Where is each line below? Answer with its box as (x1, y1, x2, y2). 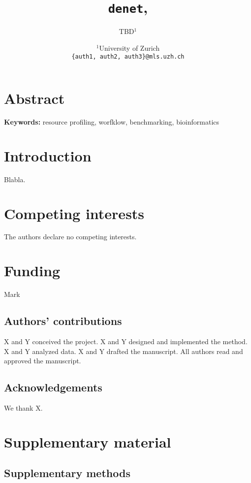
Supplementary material (4, 431, 171, 451)
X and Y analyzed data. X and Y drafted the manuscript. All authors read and (4, 346, 243, 356)
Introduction (4, 145, 92, 165)
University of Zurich (99, 42, 160, 53)
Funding (4, 260, 61, 281)
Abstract (4, 88, 65, 108)
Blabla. (4, 174, 26, 184)
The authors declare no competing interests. (4, 231, 137, 242)
